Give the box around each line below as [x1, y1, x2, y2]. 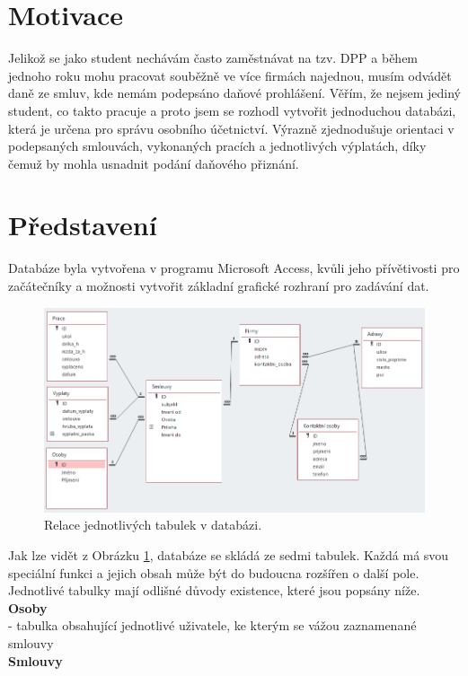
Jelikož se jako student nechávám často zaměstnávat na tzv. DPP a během [8, 48, 419, 67]
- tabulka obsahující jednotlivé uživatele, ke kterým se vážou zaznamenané [8, 616, 417, 635]
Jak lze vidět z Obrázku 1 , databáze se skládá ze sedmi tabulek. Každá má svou [8, 546, 449, 565]
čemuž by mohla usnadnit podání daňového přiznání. [8, 154, 299, 172]
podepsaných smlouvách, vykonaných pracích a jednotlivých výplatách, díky [8, 136, 427, 155]
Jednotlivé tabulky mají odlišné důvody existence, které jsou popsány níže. [8, 581, 420, 600]
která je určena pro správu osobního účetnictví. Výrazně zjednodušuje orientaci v [8, 119, 455, 137]
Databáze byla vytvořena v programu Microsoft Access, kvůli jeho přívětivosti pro [8, 259, 460, 277]
